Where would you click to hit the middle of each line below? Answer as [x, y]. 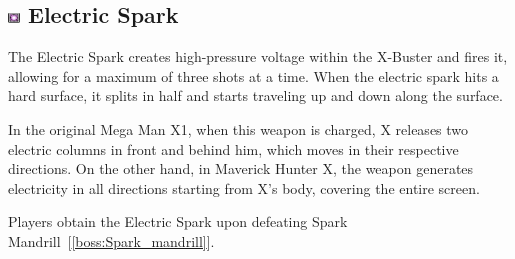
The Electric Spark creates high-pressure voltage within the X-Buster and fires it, [258, 56]
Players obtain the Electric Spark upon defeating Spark [178, 221]
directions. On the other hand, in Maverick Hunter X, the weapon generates [241, 168]
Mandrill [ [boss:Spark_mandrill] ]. [111, 240]
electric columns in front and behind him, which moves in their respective [233, 148]
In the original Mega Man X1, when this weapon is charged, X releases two [238, 128]
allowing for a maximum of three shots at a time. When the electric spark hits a [253, 75]
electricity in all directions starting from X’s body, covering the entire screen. [244, 187]
